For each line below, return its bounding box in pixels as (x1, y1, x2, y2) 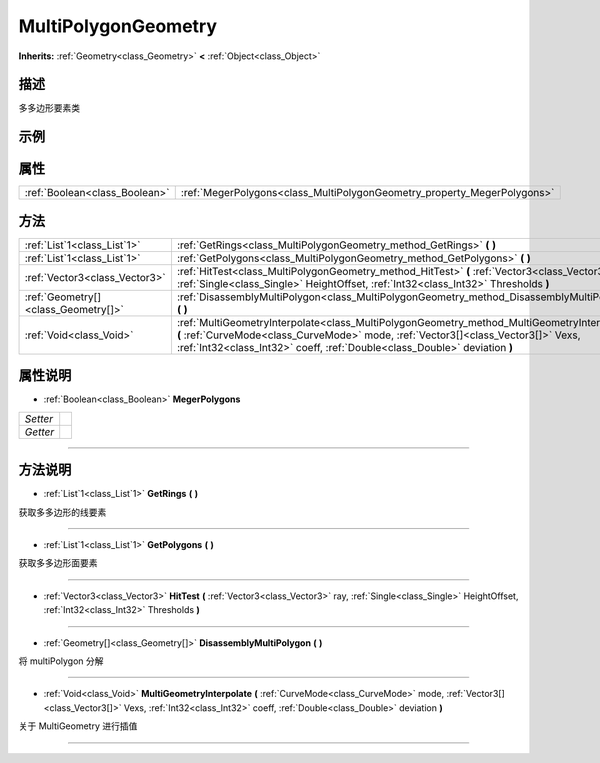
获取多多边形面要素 (18, 557, 98, 569)
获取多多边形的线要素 (18, 506, 107, 518)
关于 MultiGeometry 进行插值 (18, 720, 138, 732)
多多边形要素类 (18, 102, 80, 114)
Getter (24, 425, 55, 439)
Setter (24, 411, 54, 425)
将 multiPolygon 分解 (18, 655, 104, 667)
